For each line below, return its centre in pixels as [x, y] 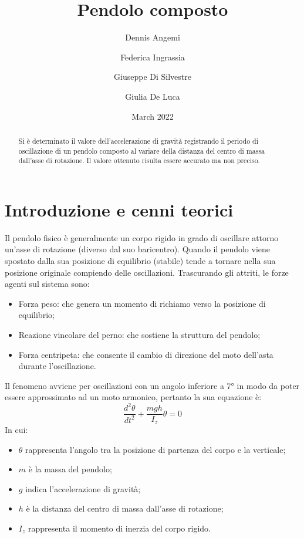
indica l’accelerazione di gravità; [83, 488]
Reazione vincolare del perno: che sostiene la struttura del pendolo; [139, 334]
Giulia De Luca [153, 96]
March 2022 [153, 116]
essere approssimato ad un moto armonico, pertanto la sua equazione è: [133, 397]
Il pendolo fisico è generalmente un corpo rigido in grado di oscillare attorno [142, 237]
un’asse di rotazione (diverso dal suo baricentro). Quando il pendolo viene [138, 249]
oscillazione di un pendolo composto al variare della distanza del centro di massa [142, 150]
